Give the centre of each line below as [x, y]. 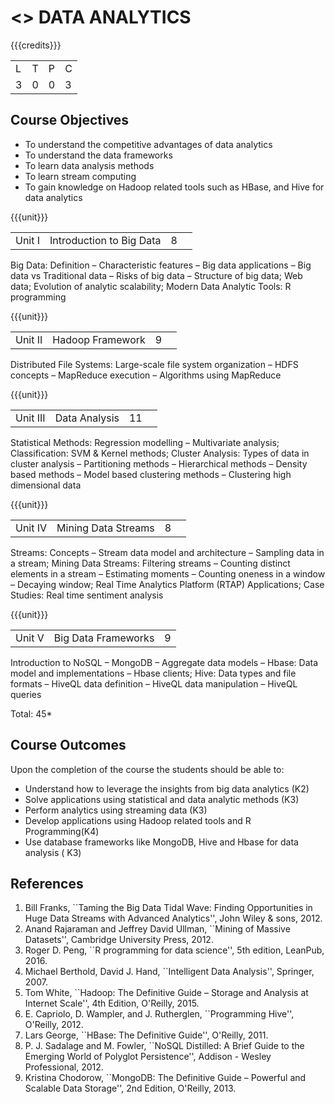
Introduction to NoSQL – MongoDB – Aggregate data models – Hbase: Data [164, 662]
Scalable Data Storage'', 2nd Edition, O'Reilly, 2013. [130, 1088]
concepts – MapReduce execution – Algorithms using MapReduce [146, 375]
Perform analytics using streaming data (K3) [116, 810]
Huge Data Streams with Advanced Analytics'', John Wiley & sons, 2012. [173, 918]
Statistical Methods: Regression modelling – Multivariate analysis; [145, 442]
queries [26, 694]
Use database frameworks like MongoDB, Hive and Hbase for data [161, 842]
